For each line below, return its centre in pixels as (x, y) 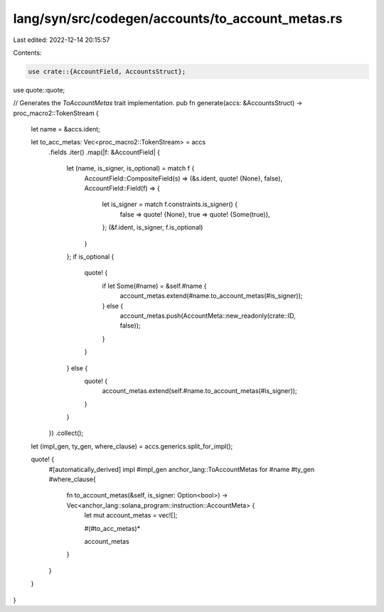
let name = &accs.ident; (66, 129)
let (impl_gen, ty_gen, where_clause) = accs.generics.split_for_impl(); (132, 446)
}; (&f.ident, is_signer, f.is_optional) (153, 227)
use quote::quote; (39, 90)
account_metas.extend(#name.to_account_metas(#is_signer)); (211, 296)
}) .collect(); (66, 433)
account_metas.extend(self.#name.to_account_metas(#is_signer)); (200, 391)
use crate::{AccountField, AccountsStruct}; (107, 71)
